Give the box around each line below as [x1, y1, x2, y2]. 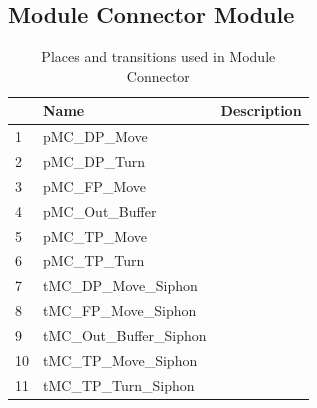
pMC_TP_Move [43, 225, 148, 246]
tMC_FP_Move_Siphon [43, 300, 197, 321]
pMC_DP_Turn [43, 151, 145, 172]
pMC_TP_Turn [43, 250, 145, 271]
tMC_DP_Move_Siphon [43, 275, 198, 296]
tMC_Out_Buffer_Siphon [43, 324, 207, 345]
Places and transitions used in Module [41, 46, 276, 67]
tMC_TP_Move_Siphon [43, 349, 198, 370]
